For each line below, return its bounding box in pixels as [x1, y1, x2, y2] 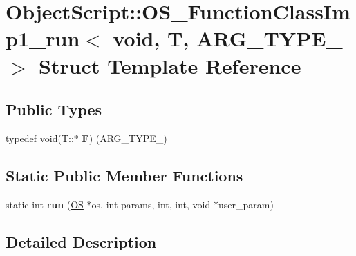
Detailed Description [6, 230, 157, 252]
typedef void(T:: [6, 130, 74, 145]
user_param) [218, 197, 274, 211]
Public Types [6, 99, 102, 120]
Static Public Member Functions [6, 164, 243, 186]
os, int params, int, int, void [91, 197, 211, 211]
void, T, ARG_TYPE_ [113, 24, 343, 52]
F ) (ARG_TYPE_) [82, 130, 167, 145]
